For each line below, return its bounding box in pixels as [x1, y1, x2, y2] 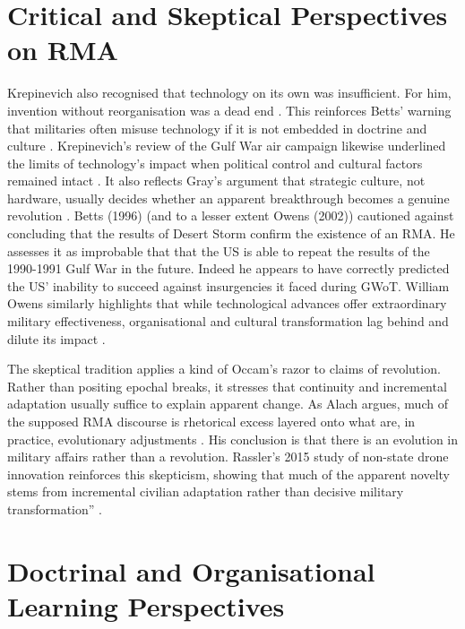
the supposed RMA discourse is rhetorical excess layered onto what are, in [7, 412, 416, 430]
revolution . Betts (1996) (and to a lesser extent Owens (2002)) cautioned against [7, 206, 454, 225]
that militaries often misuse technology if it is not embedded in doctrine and [7, 118, 427, 137]
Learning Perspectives [7, 587, 285, 624]
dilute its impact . [7, 329, 106, 348]
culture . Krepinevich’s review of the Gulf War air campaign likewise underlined [7, 136, 446, 155]
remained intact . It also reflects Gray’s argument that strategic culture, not [7, 171, 426, 190]
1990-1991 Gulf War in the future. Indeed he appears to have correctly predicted [7, 259, 450, 278]
